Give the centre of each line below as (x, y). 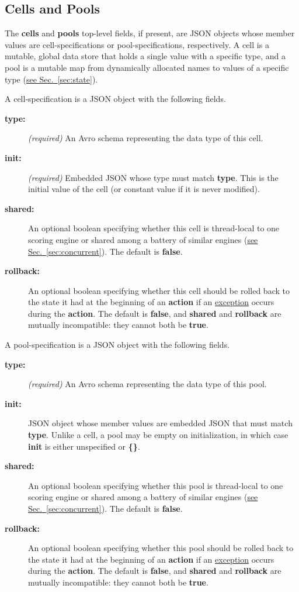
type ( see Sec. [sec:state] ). (51, 79)
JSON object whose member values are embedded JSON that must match (160, 423)
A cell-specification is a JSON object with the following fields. (115, 99)
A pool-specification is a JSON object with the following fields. (117, 345)
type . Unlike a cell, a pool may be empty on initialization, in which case (158, 435)
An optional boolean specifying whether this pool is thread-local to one (156, 485)
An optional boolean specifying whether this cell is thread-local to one (154, 228)
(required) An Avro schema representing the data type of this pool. (147, 384)
